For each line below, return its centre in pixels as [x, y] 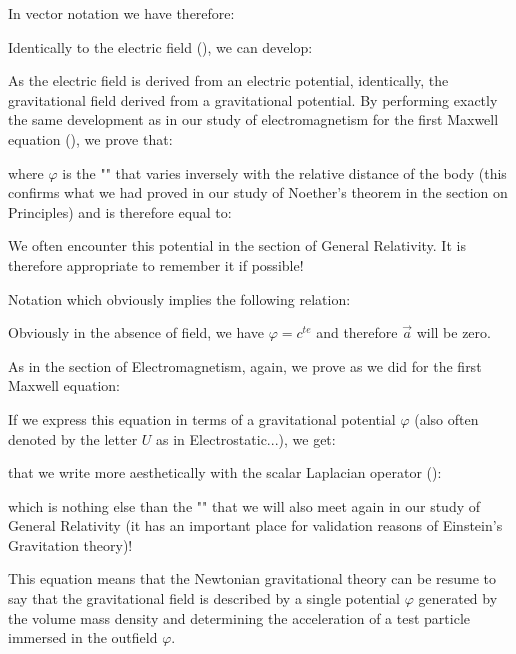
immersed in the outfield [83, 637]
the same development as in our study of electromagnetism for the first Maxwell [253, 119]
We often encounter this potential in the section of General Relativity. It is [237, 245]
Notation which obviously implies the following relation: [179, 298]
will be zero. [453, 332]
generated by [458, 598]
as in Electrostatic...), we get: [246, 438]
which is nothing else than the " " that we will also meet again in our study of [244, 505]
